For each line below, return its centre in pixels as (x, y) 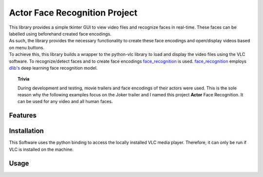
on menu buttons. (27, 47)
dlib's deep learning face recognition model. (53, 68)
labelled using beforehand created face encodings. (60, 34)
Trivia (24, 79)
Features (23, 115)
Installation (26, 131)
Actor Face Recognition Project (73, 13)
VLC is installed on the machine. (41, 149)
